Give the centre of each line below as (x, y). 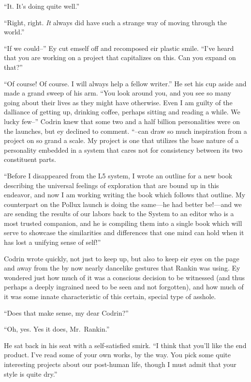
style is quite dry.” (31, 374)
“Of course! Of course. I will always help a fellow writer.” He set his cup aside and (125, 83)
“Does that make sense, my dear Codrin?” (66, 312)
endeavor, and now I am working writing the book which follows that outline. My (125, 195)
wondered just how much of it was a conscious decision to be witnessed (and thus (124, 277)
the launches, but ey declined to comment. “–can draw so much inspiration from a (125, 131)
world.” (14, 32)
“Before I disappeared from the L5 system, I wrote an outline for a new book (118, 175)
